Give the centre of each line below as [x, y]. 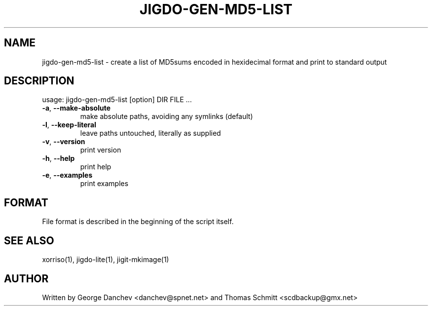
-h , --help [58, 158]
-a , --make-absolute [76, 108]
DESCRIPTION [39, 81]
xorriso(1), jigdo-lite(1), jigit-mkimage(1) [106, 260]
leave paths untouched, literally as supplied [150, 133]
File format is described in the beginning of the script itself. [138, 222]
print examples [104, 184]
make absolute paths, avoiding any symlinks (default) [166, 116]
